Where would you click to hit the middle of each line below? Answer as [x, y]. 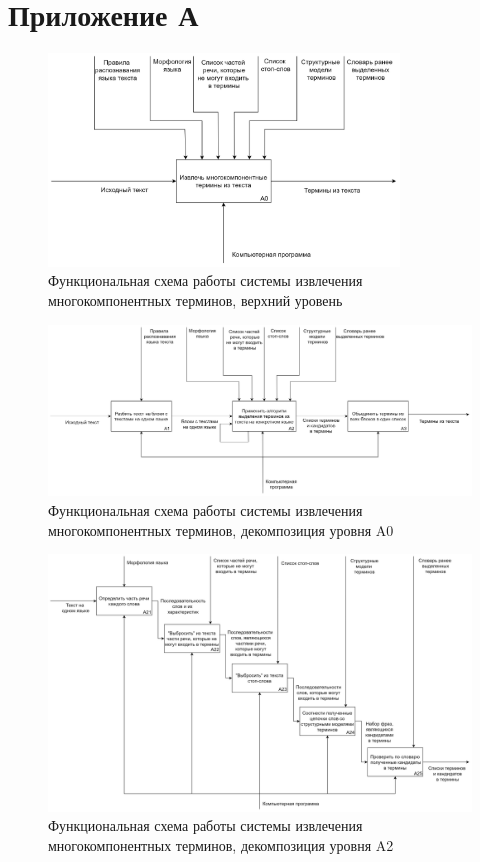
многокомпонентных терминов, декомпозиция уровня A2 [221, 845]
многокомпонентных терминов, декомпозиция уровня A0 [221, 529]
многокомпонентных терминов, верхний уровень [195, 300]
